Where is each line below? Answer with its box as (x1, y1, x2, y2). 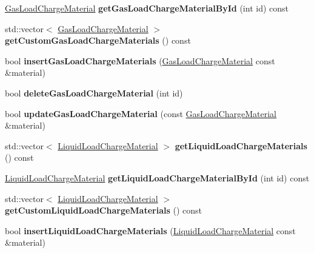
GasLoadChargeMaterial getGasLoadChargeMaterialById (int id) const (5, 2, 289, 14)
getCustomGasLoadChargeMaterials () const (5, 34, 191, 47)
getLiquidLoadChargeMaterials (175, 139, 307, 152)
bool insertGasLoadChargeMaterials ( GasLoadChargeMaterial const (5, 54, 275, 67)
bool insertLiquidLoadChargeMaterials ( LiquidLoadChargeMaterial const (5, 224, 296, 237)
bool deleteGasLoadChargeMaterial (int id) (5, 86, 183, 99)
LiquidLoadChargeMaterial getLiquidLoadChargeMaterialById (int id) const (5, 171, 310, 184)
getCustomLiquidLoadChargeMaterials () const (5, 204, 202, 217)
